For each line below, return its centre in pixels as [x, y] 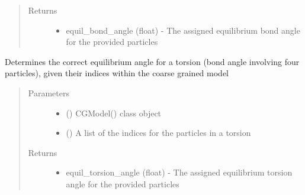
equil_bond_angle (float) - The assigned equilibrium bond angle [183, 30]
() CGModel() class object [114, 113]
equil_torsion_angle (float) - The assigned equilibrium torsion [179, 172]
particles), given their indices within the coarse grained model [117, 73]
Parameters [49, 92]
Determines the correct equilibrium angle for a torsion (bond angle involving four [152, 61]
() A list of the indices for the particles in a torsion [158, 133]
